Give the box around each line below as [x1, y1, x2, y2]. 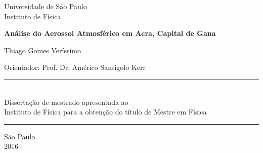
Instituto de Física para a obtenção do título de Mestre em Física [4, 106, 207, 117]
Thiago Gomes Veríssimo [4, 45, 81, 55]
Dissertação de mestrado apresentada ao [4, 96, 128, 107]
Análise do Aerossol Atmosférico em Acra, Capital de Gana [4, 28, 216, 39]
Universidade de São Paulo [4, 1, 87, 11]
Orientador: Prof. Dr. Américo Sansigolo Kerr [4, 62, 146, 72]
